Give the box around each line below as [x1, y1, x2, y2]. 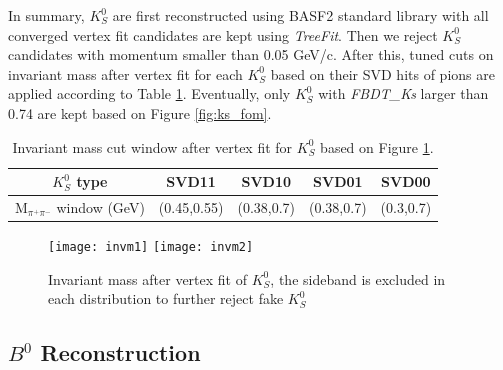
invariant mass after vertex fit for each [8, 63, 243, 84]
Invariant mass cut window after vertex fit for [12, 136, 293, 157]
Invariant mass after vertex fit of [48, 268, 247, 289]
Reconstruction [40, 337, 201, 368]
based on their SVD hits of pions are [270, 63, 495, 84]
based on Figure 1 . [320, 136, 434, 157]
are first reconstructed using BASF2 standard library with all [112, 5, 489, 25]
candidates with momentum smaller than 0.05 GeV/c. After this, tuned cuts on [8, 44, 494, 65]
